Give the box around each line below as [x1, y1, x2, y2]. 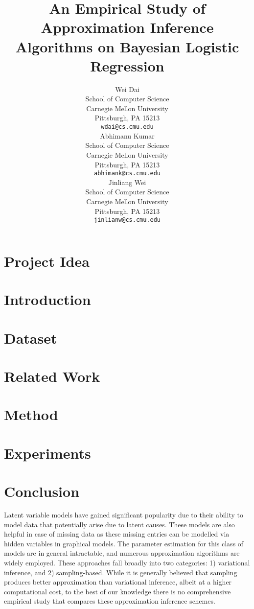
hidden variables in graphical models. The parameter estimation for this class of [4, 538, 244, 548]
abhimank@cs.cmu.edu [93, 170, 161, 177]
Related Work [4, 366, 100, 386]
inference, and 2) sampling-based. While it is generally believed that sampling [4, 567, 237, 577]
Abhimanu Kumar [100, 130, 155, 141]
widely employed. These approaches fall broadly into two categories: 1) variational [4, 557, 250, 567]
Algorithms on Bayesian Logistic [15, 36, 239, 56]
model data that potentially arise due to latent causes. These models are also [4, 519, 235, 529]
